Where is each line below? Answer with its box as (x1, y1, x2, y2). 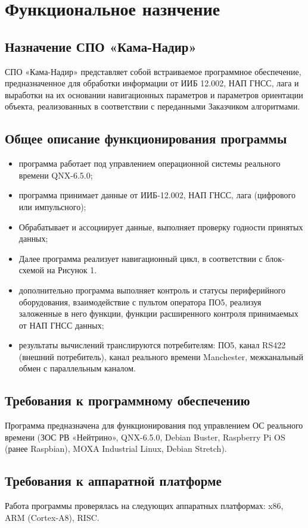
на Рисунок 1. (46, 264, 97, 276)
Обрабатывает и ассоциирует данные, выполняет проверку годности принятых (18, 220, 303, 233)
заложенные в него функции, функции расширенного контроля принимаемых (18, 307, 298, 320)
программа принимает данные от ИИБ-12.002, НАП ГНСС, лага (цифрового (18, 189, 295, 201)
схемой (18, 264, 45, 276)
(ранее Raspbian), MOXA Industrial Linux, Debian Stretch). (5, 442, 227, 455)
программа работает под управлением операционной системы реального (18, 157, 281, 170)
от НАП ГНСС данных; (18, 318, 104, 331)
